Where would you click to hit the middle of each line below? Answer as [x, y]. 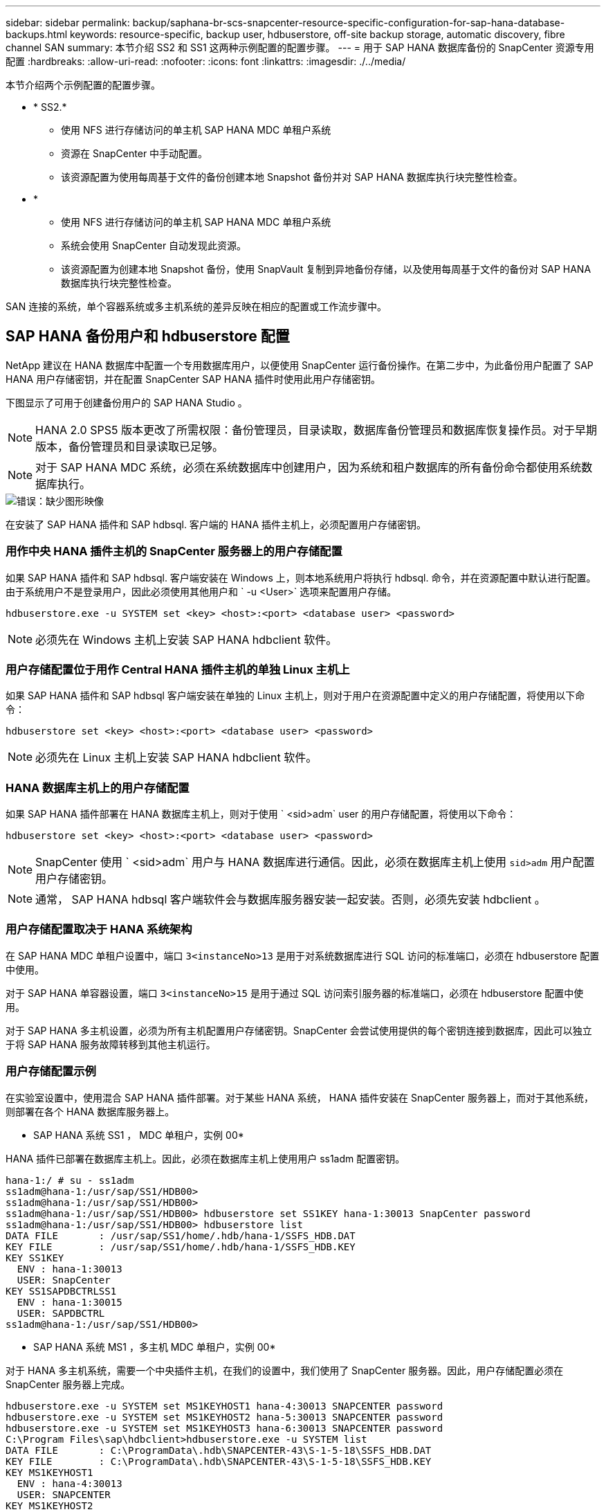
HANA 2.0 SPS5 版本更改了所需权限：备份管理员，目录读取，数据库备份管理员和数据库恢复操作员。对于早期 [316, 430]
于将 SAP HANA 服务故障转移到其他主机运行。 [111, 1044]
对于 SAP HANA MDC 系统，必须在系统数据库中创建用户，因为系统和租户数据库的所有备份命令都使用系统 [309, 467]
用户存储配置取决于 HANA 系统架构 [99, 929]
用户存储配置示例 [51, 1071]
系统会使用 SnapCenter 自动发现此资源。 [154, 245]
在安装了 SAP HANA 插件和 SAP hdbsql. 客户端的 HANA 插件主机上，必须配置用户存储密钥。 [216, 524]
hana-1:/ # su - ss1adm [70, 1180]
